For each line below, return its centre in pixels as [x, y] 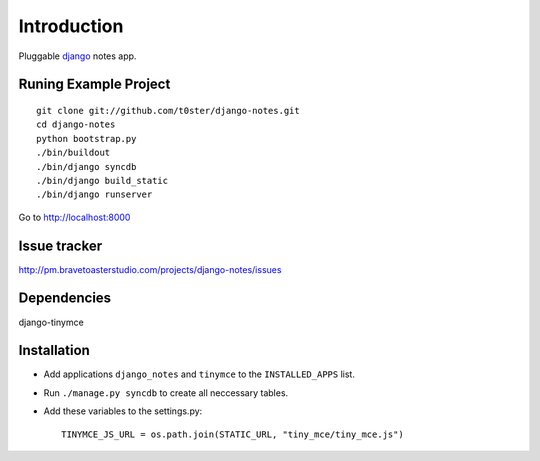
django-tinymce [51, 322]
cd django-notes [76, 124]
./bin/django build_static [102, 180]
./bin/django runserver [94, 194]
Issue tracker [60, 245]
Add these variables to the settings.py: [123, 411]
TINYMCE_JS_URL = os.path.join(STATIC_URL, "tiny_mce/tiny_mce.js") [232, 434]
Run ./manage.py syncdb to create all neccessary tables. [166, 392]
